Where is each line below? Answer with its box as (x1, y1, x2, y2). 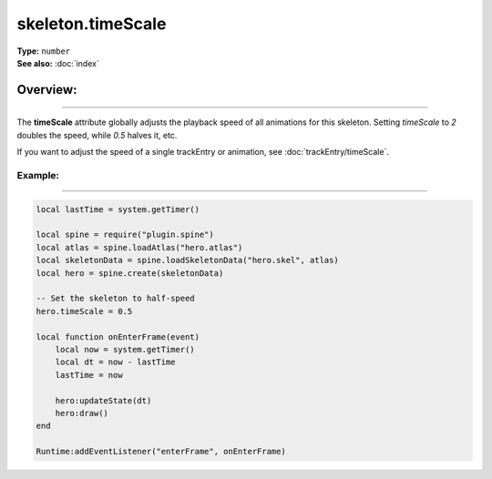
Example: (16, 168, 59, 181)
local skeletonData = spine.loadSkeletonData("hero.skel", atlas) (36, 255, 339, 266)
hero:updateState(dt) (55, 395, 152, 405)
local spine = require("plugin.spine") (36, 229, 214, 240)
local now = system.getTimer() (55, 344, 195, 354)
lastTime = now (55, 370, 123, 380)
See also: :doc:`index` (16, 57, 99, 68)
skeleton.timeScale (16, 14, 167, 34)
